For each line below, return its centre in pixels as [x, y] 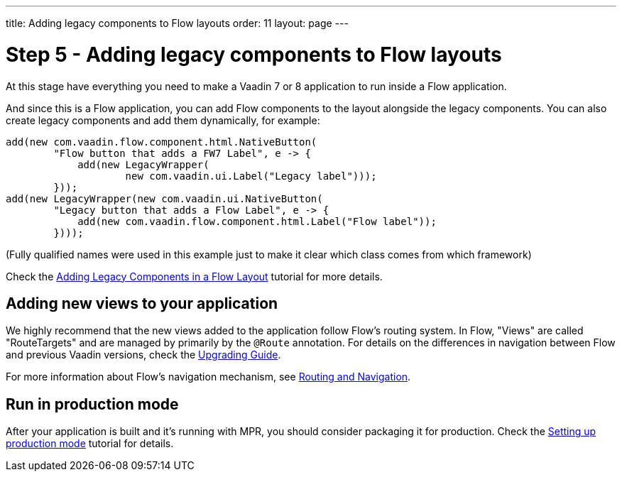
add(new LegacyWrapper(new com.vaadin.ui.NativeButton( [164, 198]
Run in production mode [92, 404]
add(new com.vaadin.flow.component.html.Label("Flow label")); [257, 221]
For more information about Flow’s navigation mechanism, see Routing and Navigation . [208, 377]
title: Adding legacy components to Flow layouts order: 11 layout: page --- [177, 23]
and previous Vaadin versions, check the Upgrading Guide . [143, 355]
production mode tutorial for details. [90, 444]
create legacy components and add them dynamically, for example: [163, 120]
